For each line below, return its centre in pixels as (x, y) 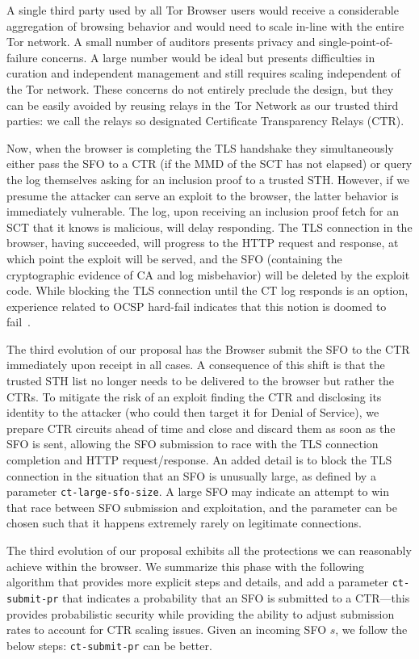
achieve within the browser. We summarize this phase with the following (185, 566)
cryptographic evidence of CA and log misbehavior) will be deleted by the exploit (208, 274)
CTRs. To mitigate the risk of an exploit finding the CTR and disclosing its (194, 396)
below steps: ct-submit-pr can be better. (109, 645)
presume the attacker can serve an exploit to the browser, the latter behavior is (203, 195)
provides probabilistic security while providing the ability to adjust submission (201, 613)
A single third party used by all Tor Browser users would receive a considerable (203, 10)
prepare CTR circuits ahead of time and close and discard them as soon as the (201, 428)
